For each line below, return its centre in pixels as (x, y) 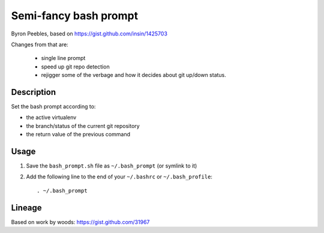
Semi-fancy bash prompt (74, 16)
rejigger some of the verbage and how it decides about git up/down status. (133, 75)
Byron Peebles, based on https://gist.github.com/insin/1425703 (89, 34)
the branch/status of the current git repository (83, 126)
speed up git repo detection (76, 67)
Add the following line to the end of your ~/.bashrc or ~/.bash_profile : (119, 177)
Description (34, 92)
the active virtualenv (51, 118)
